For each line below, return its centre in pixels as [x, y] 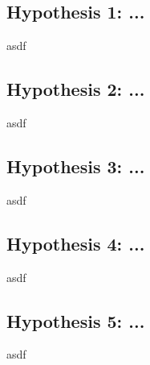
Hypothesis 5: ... [76, 320]
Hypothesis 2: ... [76, 89]
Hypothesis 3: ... [76, 166]
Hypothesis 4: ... [76, 243]
